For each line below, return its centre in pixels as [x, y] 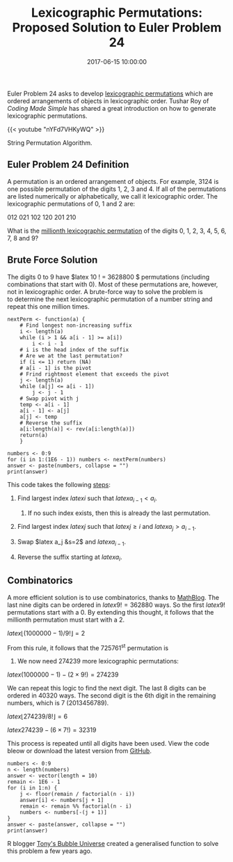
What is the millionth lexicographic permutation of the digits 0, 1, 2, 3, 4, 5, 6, [117, 231]
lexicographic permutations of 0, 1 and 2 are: [71, 203]
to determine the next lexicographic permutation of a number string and [110, 299]
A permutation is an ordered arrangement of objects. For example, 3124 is [113, 181]
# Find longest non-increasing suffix [76, 325]
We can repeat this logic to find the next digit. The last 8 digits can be [107, 688]
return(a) [34, 435]
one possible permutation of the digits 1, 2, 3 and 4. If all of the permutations [117, 189]
